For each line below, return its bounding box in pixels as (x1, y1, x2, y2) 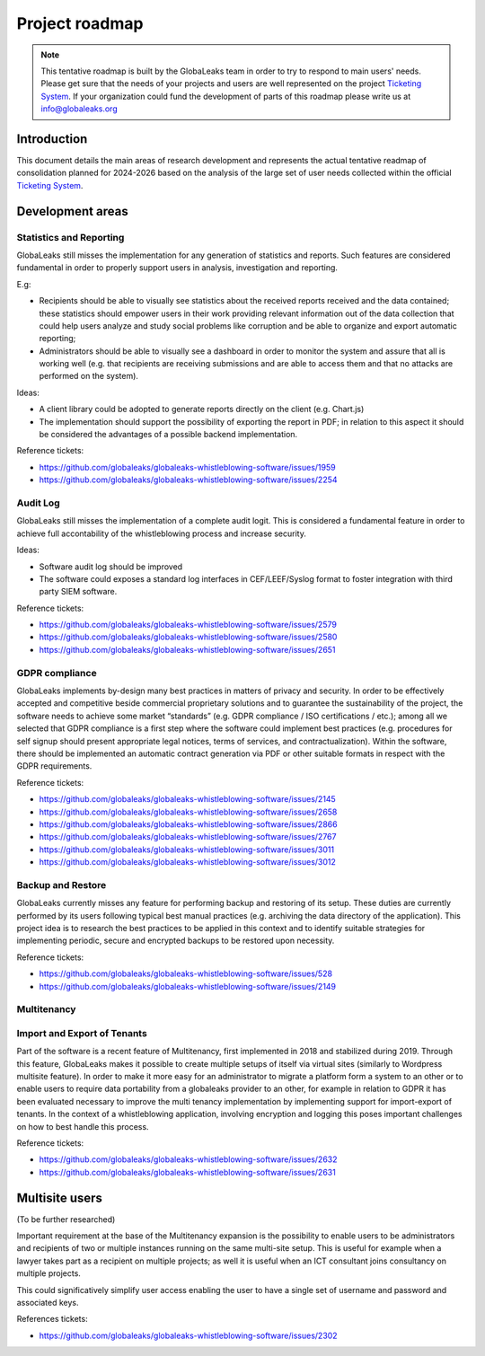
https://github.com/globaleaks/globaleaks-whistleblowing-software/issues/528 (39, 968, 332, 979)
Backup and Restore (16, 878, 107, 891)
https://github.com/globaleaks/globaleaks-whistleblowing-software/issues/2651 (39, 644, 336, 655)
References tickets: (16, 1314, 89, 1325)
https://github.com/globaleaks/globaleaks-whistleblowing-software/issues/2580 (39, 631, 338, 642)
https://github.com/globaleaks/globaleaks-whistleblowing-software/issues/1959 (39, 462, 336, 472)
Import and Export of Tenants (16, 1026, 147, 1039)
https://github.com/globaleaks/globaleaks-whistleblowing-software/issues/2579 (39, 620, 337, 630)
